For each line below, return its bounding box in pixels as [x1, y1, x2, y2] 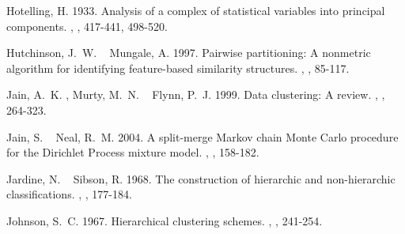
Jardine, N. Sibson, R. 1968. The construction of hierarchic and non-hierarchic [6, 170, 396, 187]
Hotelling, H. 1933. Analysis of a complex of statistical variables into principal [6, 2, 385, 18]
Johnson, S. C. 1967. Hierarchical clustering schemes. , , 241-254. [6, 212, 323, 228]
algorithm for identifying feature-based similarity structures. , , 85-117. [6, 59, 350, 76]
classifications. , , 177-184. [6, 186, 132, 202]
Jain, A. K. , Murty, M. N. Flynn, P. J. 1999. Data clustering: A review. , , [6, 86, 385, 103]
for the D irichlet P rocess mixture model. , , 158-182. [6, 144, 259, 160]
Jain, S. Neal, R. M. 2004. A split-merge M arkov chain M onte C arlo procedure [6, 128, 399, 145]
